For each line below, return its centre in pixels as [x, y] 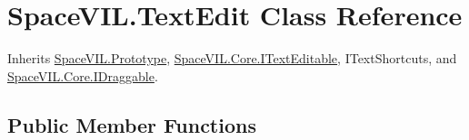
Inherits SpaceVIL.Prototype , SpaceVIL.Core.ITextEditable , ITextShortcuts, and [232, 58]
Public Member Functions [132, 124]
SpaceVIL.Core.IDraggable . [83, 75]
